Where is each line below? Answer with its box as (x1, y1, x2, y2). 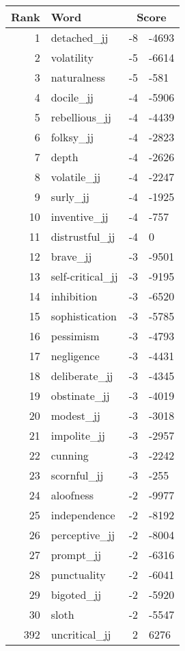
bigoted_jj (51, 587, 102, 602)
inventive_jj (51, 209, 109, 224)
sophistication (51, 308, 117, 324)
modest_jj (51, 407, 100, 423)
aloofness (51, 487, 94, 503)
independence (51, 507, 115, 523)
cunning (51, 447, 89, 463)
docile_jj (51, 89, 94, 105)
